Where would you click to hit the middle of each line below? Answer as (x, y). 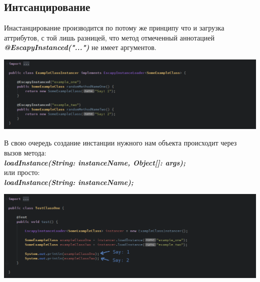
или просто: (22, 172)
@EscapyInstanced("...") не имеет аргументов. (80, 47)
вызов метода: (25, 152)
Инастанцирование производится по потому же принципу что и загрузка (114, 28)
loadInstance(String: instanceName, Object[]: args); (95, 162)
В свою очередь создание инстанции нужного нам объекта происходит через (120, 143)
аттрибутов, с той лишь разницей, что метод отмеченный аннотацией (109, 37)
